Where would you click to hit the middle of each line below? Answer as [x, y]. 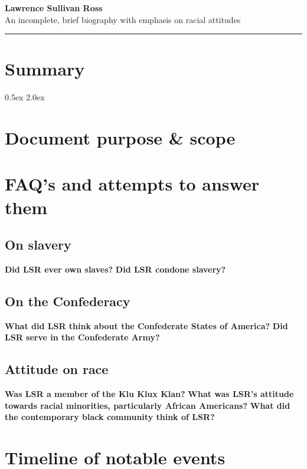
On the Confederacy [68, 301]
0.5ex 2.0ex [25, 97]
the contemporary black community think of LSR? [110, 417]
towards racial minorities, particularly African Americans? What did [148, 405]
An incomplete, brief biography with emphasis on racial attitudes [123, 19]
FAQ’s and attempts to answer [132, 184]
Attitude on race [57, 369]
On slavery [38, 245]
